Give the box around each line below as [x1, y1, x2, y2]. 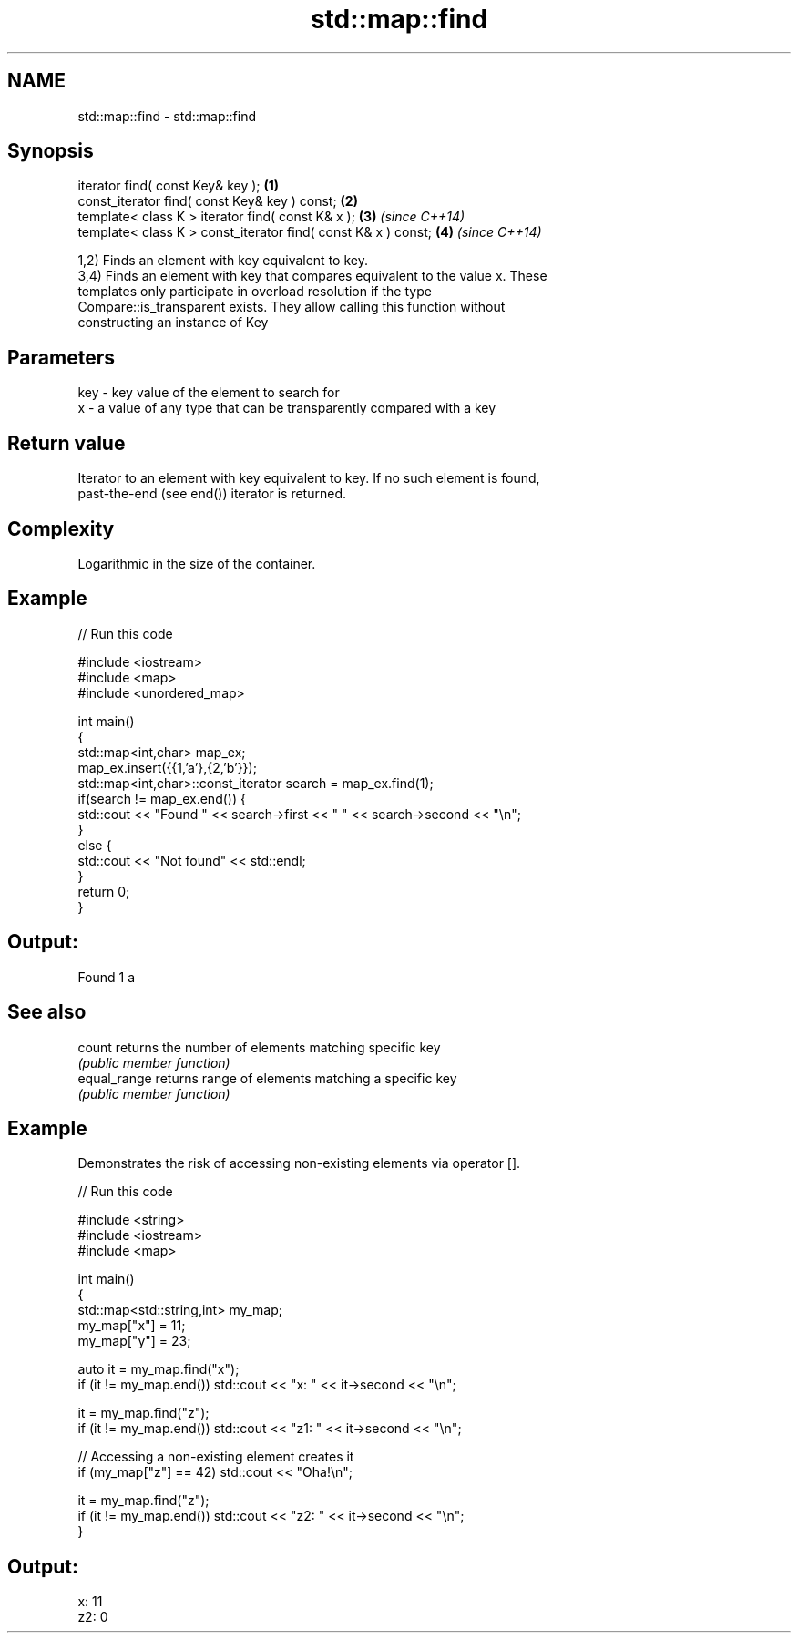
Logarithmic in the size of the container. [77, 555, 316, 571]
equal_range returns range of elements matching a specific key [77, 1070, 457, 1086]
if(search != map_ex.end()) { [77, 790, 246, 806]
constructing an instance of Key [77, 314, 269, 331]
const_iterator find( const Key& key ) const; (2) [77, 193, 358, 210]
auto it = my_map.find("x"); [77, 1361, 240, 1378]
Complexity [7, 517, 115, 540]
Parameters [7, 345, 115, 369]
